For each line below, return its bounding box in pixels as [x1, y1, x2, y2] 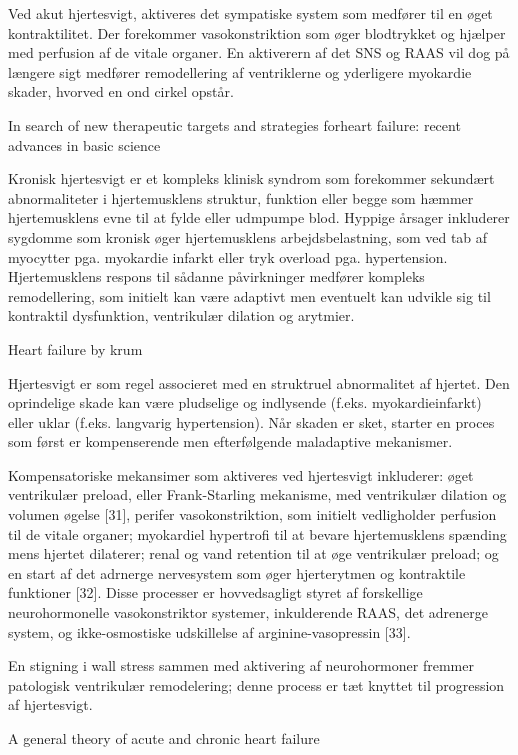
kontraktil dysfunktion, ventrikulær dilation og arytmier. [8, 305, 355, 326]
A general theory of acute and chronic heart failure [8, 728, 320, 748]
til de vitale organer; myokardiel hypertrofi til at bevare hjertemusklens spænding [8, 523, 507, 544]
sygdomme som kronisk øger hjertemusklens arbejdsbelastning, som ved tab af [8, 226, 488, 247]
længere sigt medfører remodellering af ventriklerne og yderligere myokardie [8, 61, 472, 82]
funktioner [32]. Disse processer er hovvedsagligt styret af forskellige [8, 582, 423, 603]
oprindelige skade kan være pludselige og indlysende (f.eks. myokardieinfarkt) [8, 392, 482, 413]
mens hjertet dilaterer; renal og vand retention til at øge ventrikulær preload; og [8, 543, 499, 564]
